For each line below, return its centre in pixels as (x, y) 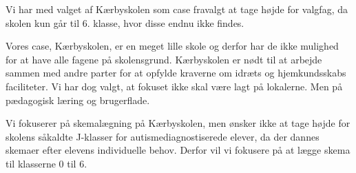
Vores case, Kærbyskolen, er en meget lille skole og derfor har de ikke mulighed (172, 46)
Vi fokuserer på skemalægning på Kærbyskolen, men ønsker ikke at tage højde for (178, 123)
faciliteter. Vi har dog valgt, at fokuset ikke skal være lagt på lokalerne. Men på (174, 86)
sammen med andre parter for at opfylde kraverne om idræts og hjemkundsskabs (176, 73)
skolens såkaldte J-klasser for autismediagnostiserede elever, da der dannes (163, 136)
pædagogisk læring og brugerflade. (78, 100)
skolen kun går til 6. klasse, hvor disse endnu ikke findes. (125, 22)
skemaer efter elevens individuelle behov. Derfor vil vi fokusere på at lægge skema (178, 150)
